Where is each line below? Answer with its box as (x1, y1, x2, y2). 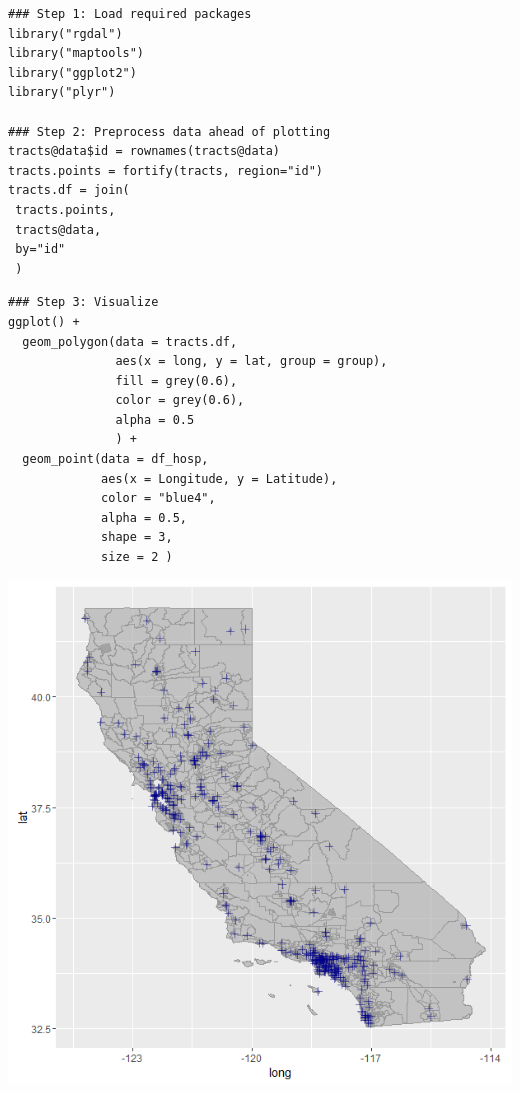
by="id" (15, 242, 66, 257)
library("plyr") (8, 85, 116, 100)
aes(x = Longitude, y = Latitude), (101, 471, 338, 486)
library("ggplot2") (8, 65, 137, 80)
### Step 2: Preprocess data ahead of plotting (8, 124, 331, 139)
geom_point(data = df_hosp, (22, 452, 209, 467)
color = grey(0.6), (115, 393, 245, 408)
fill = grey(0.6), (115, 373, 238, 388)
